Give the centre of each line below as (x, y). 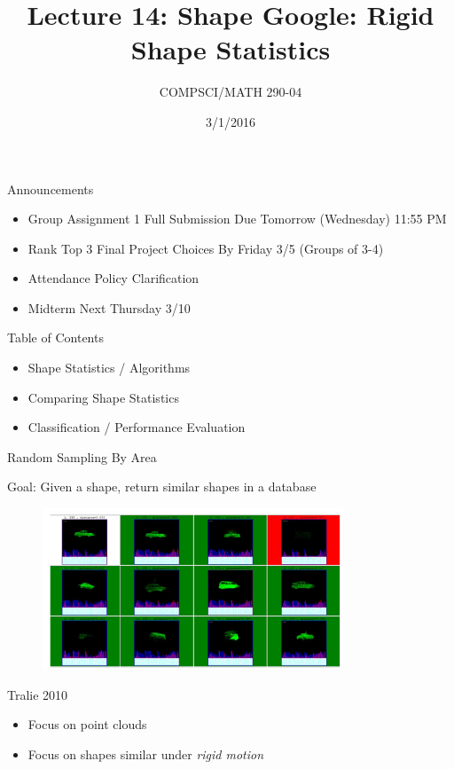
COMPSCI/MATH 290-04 (231, 92)
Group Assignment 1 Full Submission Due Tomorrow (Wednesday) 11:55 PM (237, 219)
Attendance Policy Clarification (113, 278)
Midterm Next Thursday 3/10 (109, 307)
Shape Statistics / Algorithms (109, 368)
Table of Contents (55, 337)
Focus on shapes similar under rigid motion (146, 753)
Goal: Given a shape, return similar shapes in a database (162, 487)
